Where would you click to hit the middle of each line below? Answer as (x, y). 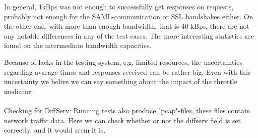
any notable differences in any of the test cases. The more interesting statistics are (129, 35)
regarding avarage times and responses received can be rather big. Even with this (128, 71)
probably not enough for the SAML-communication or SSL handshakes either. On (129, 16)
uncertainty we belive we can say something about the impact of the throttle (121, 81)
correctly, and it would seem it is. (55, 130)
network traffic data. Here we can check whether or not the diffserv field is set (123, 120)
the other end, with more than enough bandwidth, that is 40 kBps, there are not (127, 26)
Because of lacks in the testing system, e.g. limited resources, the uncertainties (123, 62)
